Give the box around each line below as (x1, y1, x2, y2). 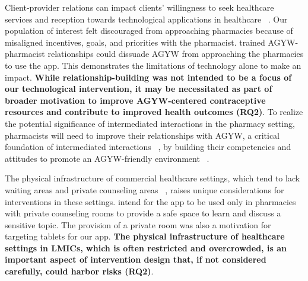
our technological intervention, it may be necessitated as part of (5, 82, 272, 95)
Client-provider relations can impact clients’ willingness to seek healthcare (5, 1, 274, 13)
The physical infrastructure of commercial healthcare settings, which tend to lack (5, 172, 300, 184)
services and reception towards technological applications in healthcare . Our (5, 12, 288, 25)
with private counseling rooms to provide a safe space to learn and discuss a (5, 207, 281, 219)
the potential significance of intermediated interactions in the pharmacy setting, (5, 117, 295, 129)
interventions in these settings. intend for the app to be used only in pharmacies (5, 195, 296, 207)
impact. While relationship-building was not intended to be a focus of (5, 71, 292, 83)
